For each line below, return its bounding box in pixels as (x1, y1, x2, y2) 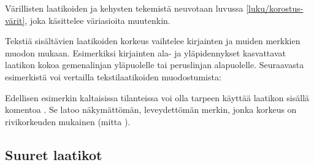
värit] (5, 13, 25, 26)
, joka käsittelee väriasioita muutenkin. (25, 13, 170, 26)
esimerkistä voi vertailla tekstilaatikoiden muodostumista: (5, 70, 221, 83)
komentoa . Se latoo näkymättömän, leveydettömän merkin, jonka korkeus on (5, 103, 297, 116)
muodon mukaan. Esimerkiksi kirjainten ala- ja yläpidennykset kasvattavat (5, 46, 286, 59)
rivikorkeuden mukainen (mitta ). (5, 115, 131, 128)
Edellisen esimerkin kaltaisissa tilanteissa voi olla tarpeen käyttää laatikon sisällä (5, 91, 310, 104)
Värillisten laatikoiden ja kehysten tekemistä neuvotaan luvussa (5, 2, 243, 14)
